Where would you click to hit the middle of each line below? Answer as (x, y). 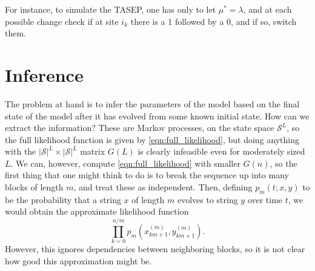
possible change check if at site (62, 21)
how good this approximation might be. (78, 260)
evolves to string (207, 199)
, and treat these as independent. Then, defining (163, 187)
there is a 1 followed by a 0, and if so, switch (214, 21)
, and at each (267, 9)
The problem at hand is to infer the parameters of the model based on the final (152, 103)
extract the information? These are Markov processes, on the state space (140, 128)
